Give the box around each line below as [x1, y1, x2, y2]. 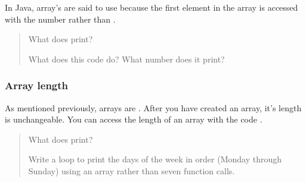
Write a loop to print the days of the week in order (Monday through [28, 153, 282, 165]
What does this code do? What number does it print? [28, 52, 225, 65]
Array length [5, 78, 69, 93]
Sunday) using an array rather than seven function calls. [28, 164, 235, 177]
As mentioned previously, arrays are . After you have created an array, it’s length [5, 101, 302, 114]
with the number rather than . [5, 12, 116, 25]
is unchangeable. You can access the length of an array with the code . [5, 113, 262, 125]
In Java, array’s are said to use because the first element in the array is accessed [5, 1, 298, 13]
